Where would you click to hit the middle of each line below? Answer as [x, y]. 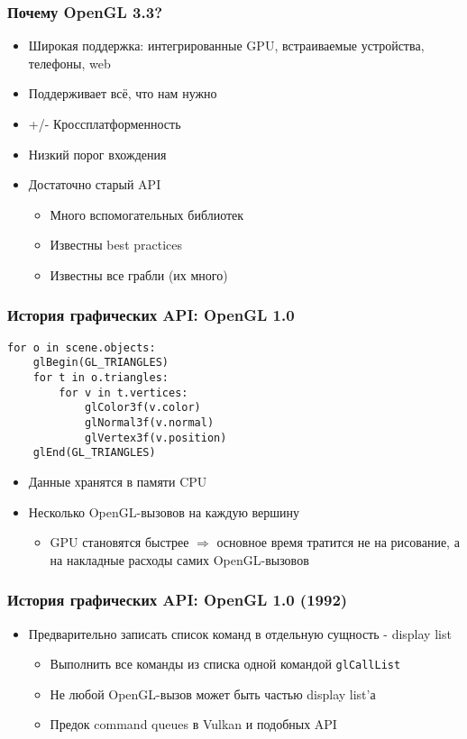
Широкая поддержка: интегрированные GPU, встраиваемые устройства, [226, 46]
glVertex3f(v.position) [156, 438]
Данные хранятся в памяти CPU [118, 482]
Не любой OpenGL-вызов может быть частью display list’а [213, 693]
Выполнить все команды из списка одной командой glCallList [225, 664]
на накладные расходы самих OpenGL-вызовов [179, 559]
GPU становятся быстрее [119, 542]
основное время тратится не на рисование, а [338, 542]
